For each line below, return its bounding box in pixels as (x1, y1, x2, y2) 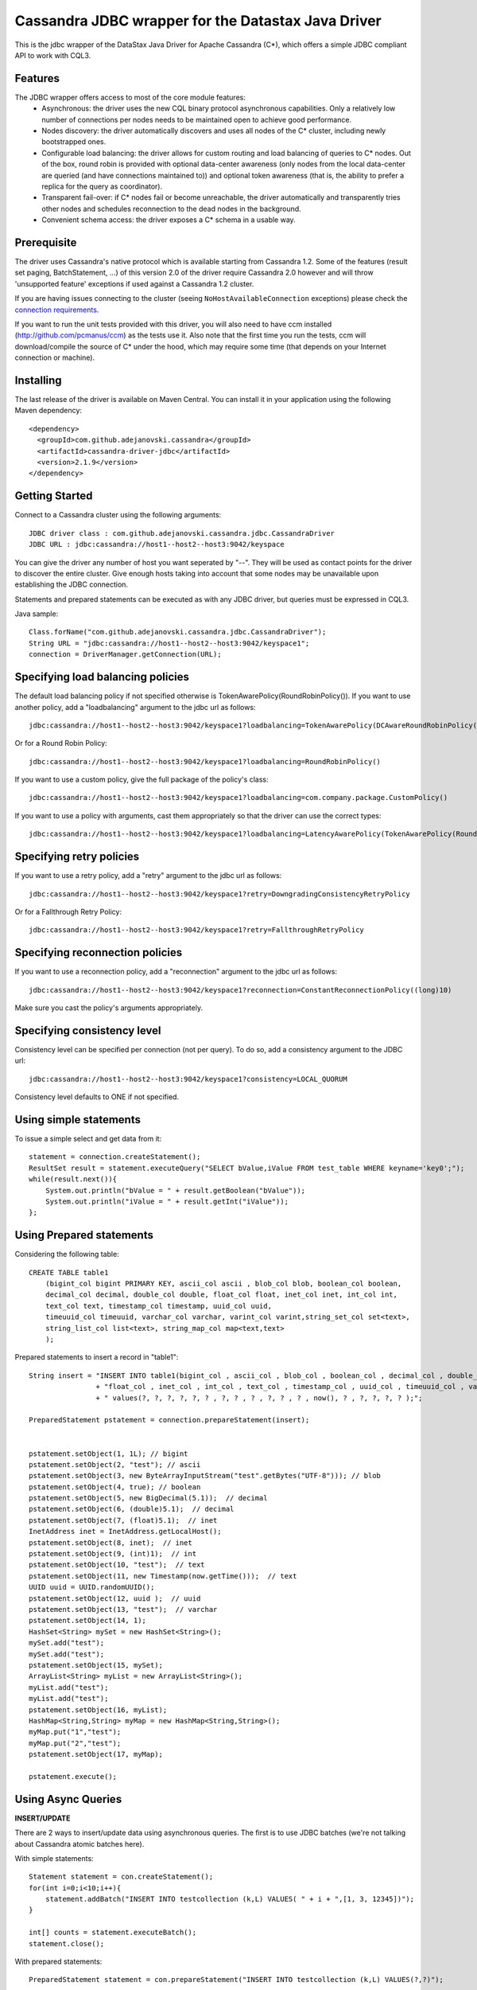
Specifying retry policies (14, 850, 140, 864)
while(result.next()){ (29, 1175, 118, 1184)
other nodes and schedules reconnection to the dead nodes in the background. (41, 204, 301, 213)
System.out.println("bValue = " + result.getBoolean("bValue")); (45, 1186, 306, 1195)
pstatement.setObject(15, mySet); (29, 1660, 163, 1669)
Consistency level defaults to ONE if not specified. (14, 1092, 179, 1102)
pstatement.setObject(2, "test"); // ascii (29, 1460, 201, 1469)
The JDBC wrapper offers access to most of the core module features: (14, 92, 246, 102)
